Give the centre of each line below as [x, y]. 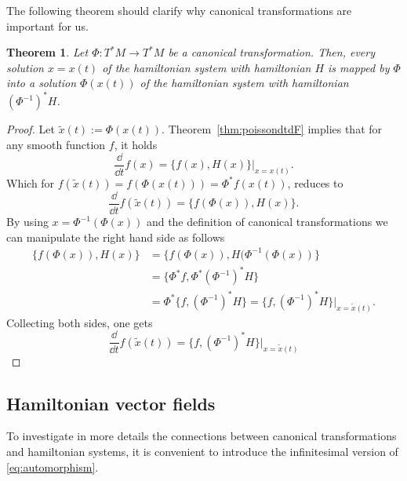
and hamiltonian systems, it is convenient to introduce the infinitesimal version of [202, 451]
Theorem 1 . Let [47, 52]
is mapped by [359, 67]
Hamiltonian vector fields [111, 403]
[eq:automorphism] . [53, 466]
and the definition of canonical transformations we [267, 222]
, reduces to [315, 182]
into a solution [42, 83]
